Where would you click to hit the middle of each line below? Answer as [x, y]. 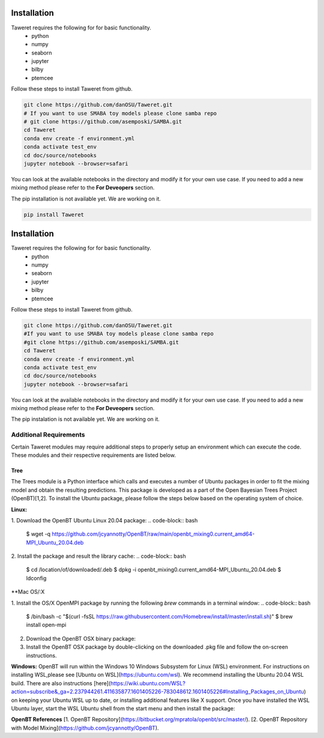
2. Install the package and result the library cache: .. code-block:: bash [98, 556]
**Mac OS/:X [28, 592]
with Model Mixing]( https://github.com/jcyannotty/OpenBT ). [85, 728]
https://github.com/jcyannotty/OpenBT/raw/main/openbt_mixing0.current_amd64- [153, 534]
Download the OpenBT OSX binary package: [81, 638]
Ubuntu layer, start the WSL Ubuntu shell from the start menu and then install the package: [123, 708]
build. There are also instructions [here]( [61, 683]
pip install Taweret [54, 214]
